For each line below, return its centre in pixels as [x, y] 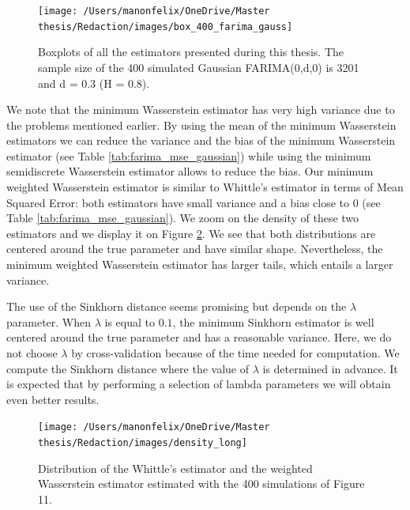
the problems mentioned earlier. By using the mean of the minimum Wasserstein [201, 125]
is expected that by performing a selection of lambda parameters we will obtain [199, 384]
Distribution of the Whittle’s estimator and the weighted [175, 468]
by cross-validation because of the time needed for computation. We [235, 353]
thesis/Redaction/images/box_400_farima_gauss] [166, 26]
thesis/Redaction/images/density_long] [143, 443]
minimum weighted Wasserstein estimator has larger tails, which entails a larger [200, 264]
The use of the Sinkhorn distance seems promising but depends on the [177, 306]
